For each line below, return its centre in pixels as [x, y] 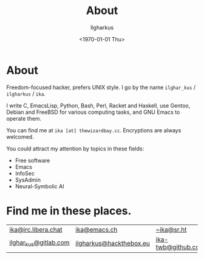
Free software [32, 160]
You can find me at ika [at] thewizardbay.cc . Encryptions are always [94, 130]
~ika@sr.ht [171, 229]
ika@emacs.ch [97, 229]
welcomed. [20, 137]
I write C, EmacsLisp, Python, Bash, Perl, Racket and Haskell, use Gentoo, [98, 105]
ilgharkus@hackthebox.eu [113, 243]
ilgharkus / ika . [26, 94]
